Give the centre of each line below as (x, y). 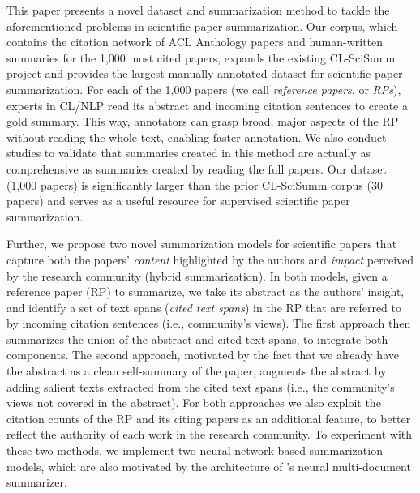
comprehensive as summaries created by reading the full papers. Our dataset (197, 168)
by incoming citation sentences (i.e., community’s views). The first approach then (209, 323)
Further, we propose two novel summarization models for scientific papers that (202, 244)
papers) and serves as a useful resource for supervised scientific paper (178, 201)
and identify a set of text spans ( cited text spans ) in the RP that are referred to (204, 307)
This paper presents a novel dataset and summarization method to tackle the (198, 10)
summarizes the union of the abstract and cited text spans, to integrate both (197, 339)
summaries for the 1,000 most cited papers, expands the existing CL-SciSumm (201, 57)
